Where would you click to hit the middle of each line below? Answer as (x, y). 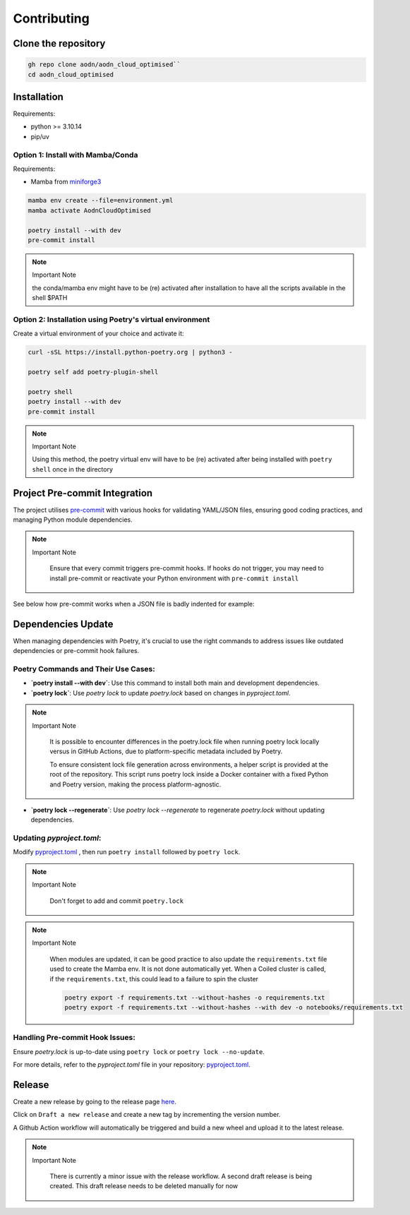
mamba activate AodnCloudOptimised (89, 210)
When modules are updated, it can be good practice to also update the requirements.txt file (188, 959)
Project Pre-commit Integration (83, 493)
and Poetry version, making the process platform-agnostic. (135, 784)
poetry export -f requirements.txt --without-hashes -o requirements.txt (195, 998)
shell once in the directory (72, 469)
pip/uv (40, 136)
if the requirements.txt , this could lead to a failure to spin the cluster (154, 978)
